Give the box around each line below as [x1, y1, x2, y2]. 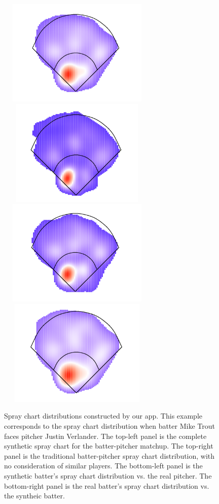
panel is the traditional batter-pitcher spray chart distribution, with [4, 450, 215, 461]
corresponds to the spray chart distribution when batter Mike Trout [4, 420, 215, 431]
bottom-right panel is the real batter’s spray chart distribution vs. [4, 480, 209, 491]
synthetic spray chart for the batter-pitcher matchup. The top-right [4, 440, 213, 451]
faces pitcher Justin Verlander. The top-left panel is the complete [4, 430, 207, 441]
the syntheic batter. [4, 490, 65, 501]
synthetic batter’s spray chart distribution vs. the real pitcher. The [4, 470, 212, 481]
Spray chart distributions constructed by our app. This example [4, 410, 202, 421]
